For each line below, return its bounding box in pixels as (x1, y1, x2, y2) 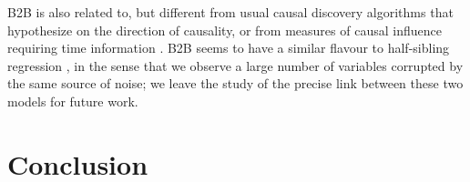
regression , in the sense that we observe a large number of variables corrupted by (7, 56, 464, 75)
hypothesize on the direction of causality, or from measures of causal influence (7, 20, 442, 39)
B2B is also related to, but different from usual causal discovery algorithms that (7, 3, 454, 21)
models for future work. (7, 91, 138, 110)
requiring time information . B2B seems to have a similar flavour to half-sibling (7, 38, 450, 57)
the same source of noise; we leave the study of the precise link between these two (7, 74, 464, 93)
